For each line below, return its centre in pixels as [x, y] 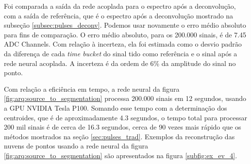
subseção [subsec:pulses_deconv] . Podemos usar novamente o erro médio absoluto [125, 25]
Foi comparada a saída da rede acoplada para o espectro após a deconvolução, [120, 6]
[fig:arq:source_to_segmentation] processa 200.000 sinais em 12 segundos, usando [125, 98]
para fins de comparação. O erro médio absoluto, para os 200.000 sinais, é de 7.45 [125, 34]
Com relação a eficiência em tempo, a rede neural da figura [92, 89]
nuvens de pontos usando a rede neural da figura [76, 146]
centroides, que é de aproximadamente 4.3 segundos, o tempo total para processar [126, 117]
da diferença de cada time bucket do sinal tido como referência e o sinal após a [121, 53]
